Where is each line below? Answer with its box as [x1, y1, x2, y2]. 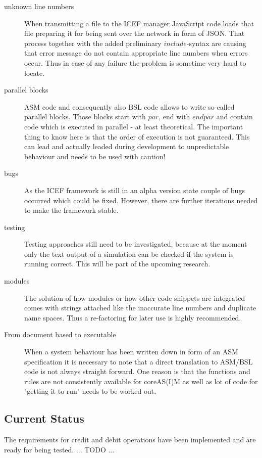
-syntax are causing [186, 37, 246, 48]
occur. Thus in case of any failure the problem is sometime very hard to [24, 57, 246, 68]
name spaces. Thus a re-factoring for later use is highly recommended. [24, 312, 241, 323]
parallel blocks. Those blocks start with [24, 111, 146, 122]
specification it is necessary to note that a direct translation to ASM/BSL [24, 356, 253, 367]
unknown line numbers [4, 1, 74, 11]
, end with [159, 111, 190, 122]
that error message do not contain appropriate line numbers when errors [24, 48, 248, 58]
